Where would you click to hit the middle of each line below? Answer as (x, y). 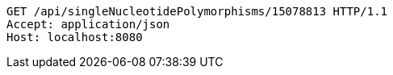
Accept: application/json (88, 24)
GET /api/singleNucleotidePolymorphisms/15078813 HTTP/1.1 (197, 11)
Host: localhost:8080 (75, 37)
